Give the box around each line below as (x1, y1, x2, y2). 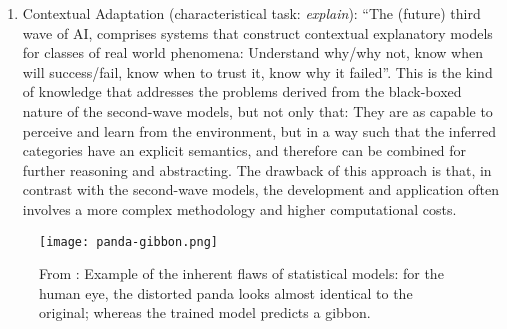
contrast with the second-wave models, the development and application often (22, 179, 500, 200)
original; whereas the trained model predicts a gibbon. (39, 302, 371, 323)
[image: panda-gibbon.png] (39, 234, 218, 249)
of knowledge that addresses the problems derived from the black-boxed (22, 81, 462, 102)
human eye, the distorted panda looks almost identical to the (39, 282, 413, 303)
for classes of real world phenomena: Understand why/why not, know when (22, 42, 483, 63)
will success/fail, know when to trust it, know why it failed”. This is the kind (22, 61, 493, 82)
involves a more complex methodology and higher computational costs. (22, 198, 457, 219)
